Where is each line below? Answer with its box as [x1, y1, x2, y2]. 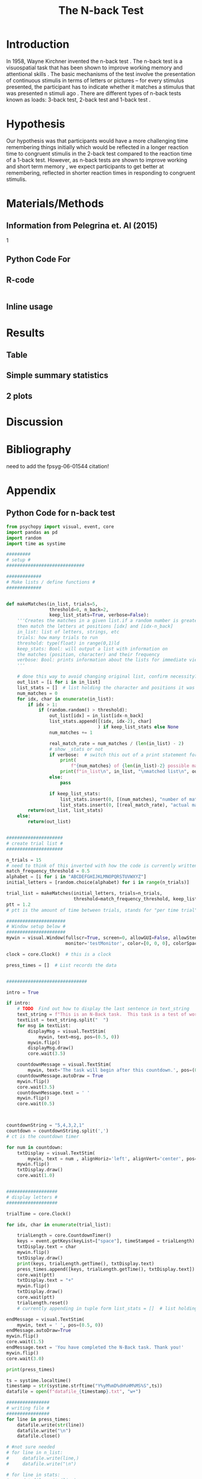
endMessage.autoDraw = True [6, 1328, 71, 1334]
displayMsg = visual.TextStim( [28, 1028, 106, 1034]
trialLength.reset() [17, 1300, 69, 1306]
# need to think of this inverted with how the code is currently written [6, 862, 198, 869]
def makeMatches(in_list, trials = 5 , [6, 601, 98, 607]
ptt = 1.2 [6, 902, 31, 908]
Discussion [6, 415, 63, 429]
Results [6, 326, 45, 340]
